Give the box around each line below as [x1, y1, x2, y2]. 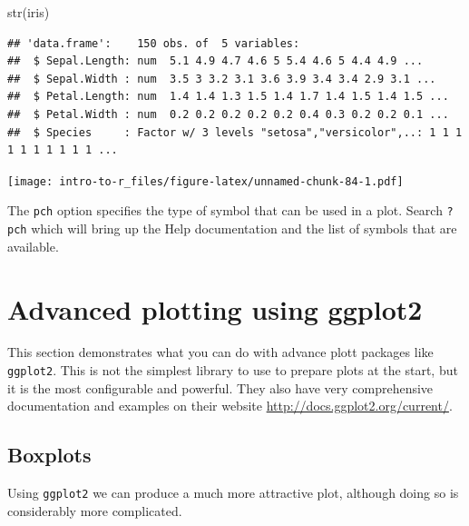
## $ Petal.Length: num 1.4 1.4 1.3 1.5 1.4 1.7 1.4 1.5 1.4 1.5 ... [7, 90, 449, 104]
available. [7, 236, 59, 255]
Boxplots [7, 441, 92, 469]
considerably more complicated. [7, 501, 182, 520]
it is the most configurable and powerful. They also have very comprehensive [7, 378, 434, 397]
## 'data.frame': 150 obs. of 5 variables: [7, 36, 300, 50]
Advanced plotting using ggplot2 [7, 290, 423, 327]
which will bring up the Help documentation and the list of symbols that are [31, 219, 457, 238]
